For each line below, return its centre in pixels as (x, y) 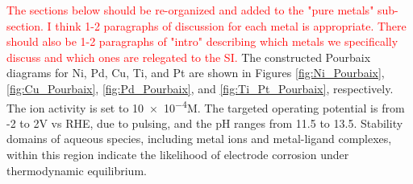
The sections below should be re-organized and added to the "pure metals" (190, 10)
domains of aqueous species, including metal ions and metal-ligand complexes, (199, 139)
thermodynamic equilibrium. (77, 170)
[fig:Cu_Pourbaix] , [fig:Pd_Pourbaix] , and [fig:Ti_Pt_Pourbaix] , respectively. (200, 88)
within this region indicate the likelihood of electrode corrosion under (178, 154)
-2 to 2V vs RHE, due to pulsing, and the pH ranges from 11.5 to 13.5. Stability (205, 123)
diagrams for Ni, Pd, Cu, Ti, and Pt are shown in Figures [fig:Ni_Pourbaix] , (196, 73)
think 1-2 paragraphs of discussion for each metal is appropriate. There (231, 25)
